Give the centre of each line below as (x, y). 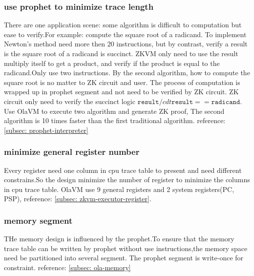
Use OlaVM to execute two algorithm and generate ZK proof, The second (114, 111)
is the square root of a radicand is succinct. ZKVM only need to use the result (121, 53)
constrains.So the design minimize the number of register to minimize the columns (127, 180)
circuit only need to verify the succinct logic (70, 101)
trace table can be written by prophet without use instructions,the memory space (126, 248)
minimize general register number (72, 152)
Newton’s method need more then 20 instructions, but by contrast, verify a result (126, 44)
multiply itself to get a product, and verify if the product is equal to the (112, 63)
